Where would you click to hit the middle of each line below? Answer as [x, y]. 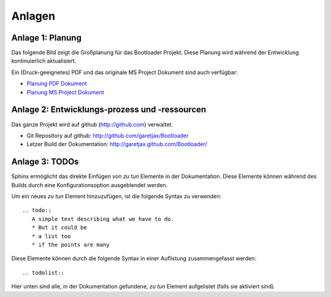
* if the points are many [70, 245]
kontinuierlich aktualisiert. [44, 61]
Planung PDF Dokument [57, 83]
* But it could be [59, 228]
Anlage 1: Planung [47, 38]
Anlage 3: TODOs [45, 162]
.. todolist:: [43, 272]
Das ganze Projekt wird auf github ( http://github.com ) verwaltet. [92, 124]
